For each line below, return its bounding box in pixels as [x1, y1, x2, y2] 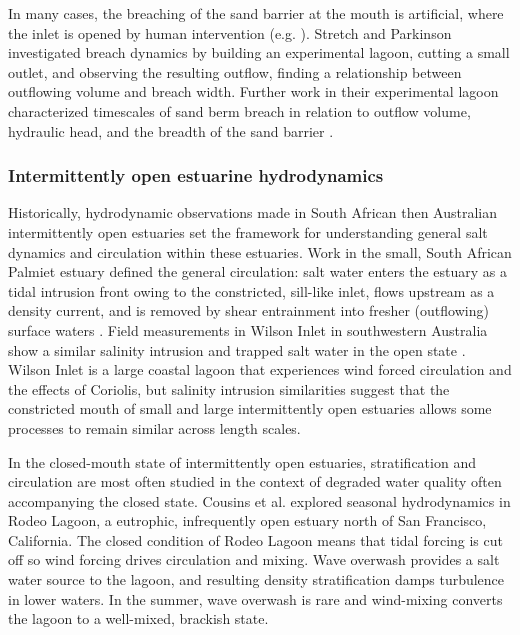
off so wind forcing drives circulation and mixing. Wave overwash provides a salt [8, 549, 500, 570]
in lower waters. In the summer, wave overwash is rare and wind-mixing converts [8, 588, 503, 609]
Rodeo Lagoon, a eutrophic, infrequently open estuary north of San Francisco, [8, 510, 487, 531]
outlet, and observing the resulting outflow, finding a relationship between [8, 61, 462, 82]
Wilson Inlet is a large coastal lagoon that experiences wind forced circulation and [8, 359, 512, 380]
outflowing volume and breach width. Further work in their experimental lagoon [8, 81, 499, 102]
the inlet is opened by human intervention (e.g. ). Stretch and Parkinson [8, 22, 452, 43]
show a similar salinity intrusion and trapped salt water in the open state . [8, 339, 466, 360]
